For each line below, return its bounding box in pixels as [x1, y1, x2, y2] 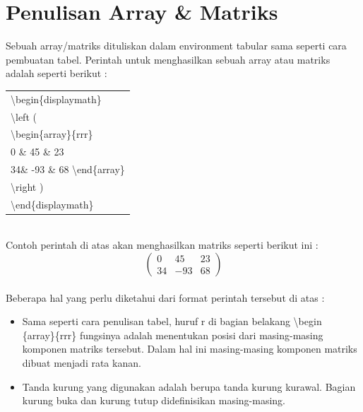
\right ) [11, 179, 44, 194]
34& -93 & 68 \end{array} [11, 162, 125, 177]
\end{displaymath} [11, 196, 94, 211]
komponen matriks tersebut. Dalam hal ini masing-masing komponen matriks [22, 341, 357, 356]
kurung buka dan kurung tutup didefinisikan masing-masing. [22, 393, 285, 408]
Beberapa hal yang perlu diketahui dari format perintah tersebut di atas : [6, 290, 325, 305]
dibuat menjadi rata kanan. [22, 355, 141, 370]
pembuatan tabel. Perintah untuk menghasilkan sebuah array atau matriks [6, 52, 331, 66]
